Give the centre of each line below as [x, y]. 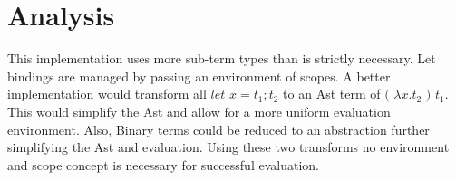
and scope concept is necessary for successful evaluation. [163, 164]
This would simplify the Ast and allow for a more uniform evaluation [199, 111]
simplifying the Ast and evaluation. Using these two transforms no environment [228, 147]
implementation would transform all [107, 94]
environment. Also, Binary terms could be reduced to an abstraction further [218, 129]
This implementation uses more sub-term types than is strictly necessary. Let [222, 58]
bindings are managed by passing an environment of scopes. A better [199, 76]
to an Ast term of [332, 94]
